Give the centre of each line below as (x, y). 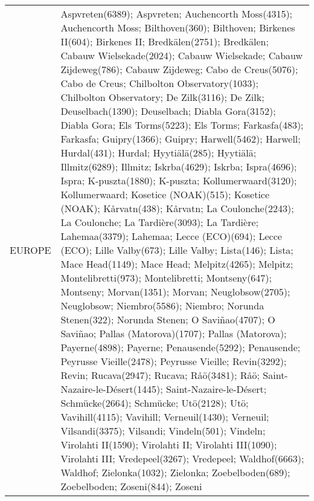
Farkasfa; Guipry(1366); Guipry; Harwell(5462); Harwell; (181, 139)
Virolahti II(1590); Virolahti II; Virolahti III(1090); (169, 444)
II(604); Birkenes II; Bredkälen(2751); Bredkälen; (165, 41)
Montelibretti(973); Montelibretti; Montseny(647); (166, 278)
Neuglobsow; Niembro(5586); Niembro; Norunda (162, 305)
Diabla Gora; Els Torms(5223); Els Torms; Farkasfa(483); (182, 125)
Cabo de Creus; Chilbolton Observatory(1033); (159, 83)
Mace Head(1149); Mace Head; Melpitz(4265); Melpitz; (177, 264)
